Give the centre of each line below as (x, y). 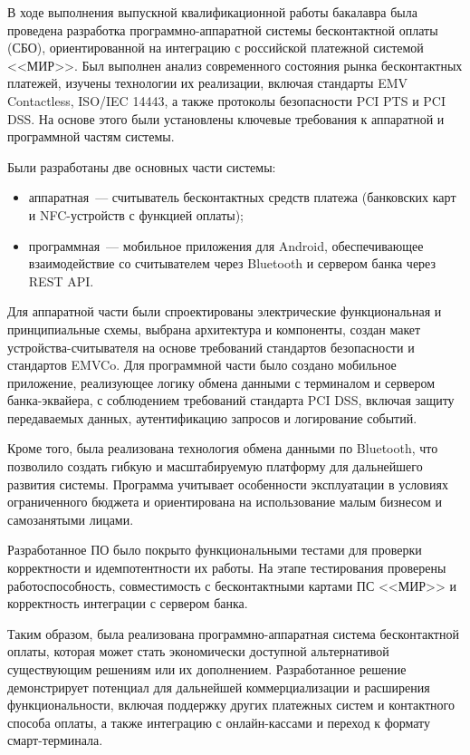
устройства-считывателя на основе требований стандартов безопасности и (211, 347)
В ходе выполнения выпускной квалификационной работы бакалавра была (212, 12)
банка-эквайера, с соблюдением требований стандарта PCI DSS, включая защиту (231, 400)
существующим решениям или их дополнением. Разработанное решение (207, 669)
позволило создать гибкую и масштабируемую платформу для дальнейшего (215, 466)
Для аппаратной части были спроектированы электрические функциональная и (225, 311)
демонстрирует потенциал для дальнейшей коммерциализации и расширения (219, 687)
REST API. (61, 281)
